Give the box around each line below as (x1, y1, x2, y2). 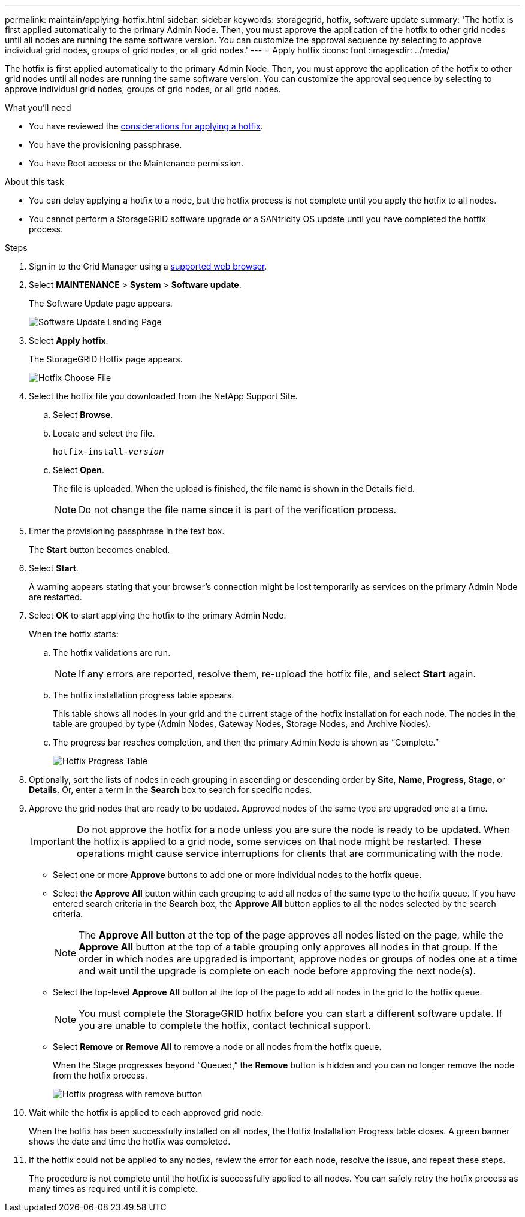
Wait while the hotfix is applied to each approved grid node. (29, 1107, 264, 1118)
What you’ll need (5, 102, 71, 113)
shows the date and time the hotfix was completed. (29, 1136, 231, 1146)
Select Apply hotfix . (29, 335, 108, 346)
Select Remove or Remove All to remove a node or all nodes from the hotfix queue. (53, 1042, 382, 1052)
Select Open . (53, 465, 104, 475)
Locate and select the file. (53, 428, 155, 438)
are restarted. (29, 592, 82, 602)
